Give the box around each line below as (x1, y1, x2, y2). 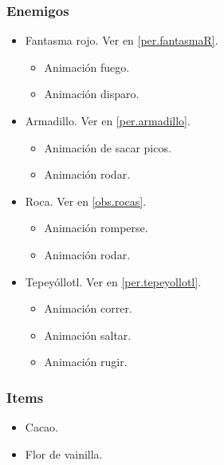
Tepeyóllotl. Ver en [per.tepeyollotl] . (25, 273, 202, 290)
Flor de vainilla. (25, 445, 103, 462)
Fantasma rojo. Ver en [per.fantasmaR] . (25, 32, 218, 49)
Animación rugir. (44, 353, 128, 370)
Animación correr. (44, 300, 132, 317)
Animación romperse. (44, 219, 148, 236)
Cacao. (25, 419, 59, 435)
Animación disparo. (44, 85, 140, 102)
